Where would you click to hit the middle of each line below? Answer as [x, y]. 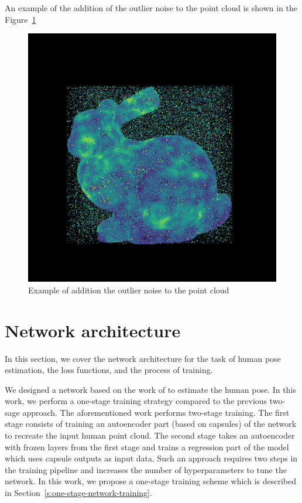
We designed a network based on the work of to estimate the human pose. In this [150, 389]
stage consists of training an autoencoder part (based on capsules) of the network [151, 424]
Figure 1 [20, 19]
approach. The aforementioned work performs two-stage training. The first [156, 412]
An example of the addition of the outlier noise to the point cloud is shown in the [151, 8]
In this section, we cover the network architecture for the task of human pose [143, 358]
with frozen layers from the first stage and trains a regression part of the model [147, 446]
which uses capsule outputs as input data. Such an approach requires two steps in [151, 458]
